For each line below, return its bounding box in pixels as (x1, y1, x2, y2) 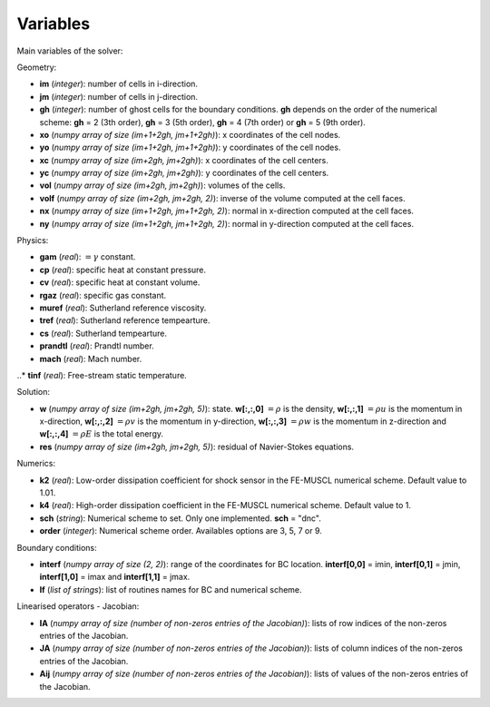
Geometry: (16, 62, 57, 73)
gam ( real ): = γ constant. (39, 251, 136, 262)
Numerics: (16, 458, 56, 469)
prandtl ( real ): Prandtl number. (39, 340, 154, 351)
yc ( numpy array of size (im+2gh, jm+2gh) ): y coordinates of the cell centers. (39, 168, 329, 179)
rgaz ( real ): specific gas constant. (39, 290, 167, 300)
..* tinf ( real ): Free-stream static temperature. (16, 369, 188, 380)
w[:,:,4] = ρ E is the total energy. (39, 428, 163, 439)
